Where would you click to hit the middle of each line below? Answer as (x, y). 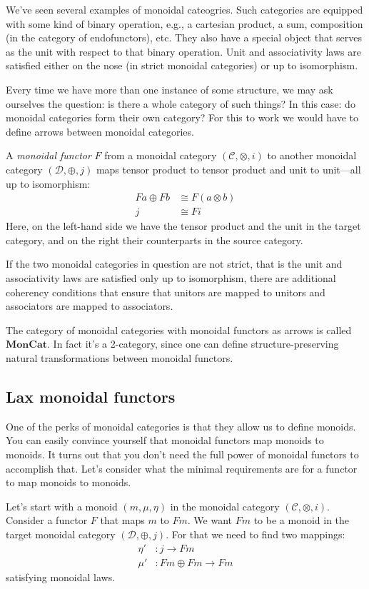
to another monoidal (312, 155)
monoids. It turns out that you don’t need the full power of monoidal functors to (182, 454)
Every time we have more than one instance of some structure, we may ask (170, 89)
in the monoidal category (225, 506)
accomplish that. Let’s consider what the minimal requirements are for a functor (182, 468)
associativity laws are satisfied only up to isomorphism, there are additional (171, 277)
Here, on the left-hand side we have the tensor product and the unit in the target (183, 226)
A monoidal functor (49, 155)
